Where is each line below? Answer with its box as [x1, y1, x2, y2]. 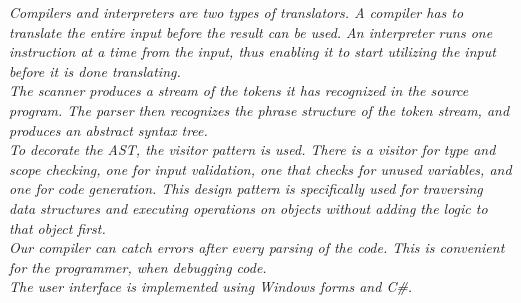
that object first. [9, 217, 106, 238]
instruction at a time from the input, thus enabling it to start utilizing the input [9, 41, 496, 62]
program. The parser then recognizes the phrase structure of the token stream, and [9, 99, 510, 120]
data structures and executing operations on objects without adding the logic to [9, 197, 488, 218]
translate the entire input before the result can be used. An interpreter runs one [9, 21, 493, 42]
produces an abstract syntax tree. [9, 119, 208, 140]
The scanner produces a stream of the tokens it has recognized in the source [9, 80, 469, 101]
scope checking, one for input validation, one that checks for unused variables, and [9, 158, 512, 179]
